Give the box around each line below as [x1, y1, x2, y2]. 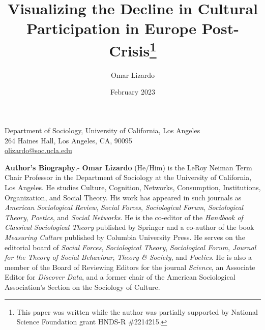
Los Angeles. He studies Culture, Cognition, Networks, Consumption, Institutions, [5, 182, 261, 192]
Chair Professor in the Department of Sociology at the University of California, [5, 172, 252, 183]
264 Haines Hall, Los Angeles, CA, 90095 [5, 135, 132, 145]
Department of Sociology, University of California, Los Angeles [5, 125, 200, 136]
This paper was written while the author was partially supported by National [16, 306, 258, 317]
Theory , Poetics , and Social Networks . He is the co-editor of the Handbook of [5, 212, 243, 222]
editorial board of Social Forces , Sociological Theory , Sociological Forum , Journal [5, 242, 256, 252]
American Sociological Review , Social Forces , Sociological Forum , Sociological [5, 202, 244, 213]
